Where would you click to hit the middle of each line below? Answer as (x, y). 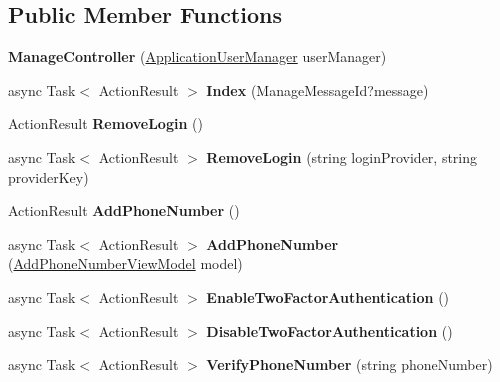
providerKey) (48, 176)
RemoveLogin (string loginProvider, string (342, 156)
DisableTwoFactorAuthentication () (329, 330)
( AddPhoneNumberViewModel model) (125, 263)
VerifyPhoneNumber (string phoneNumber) (349, 364)
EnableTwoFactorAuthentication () (328, 296)
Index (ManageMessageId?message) (317, 89)
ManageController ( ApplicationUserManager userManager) (197, 56)
